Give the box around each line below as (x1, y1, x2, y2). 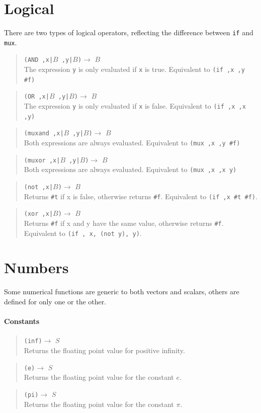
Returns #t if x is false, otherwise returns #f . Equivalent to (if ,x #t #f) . (24, 191, 257, 201)
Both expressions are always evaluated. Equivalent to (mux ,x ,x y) (24, 164, 237, 175)
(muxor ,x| (24, 156, 60, 164)
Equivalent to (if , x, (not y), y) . (24, 227, 142, 238)
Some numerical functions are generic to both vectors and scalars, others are (4, 286, 239, 297)
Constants (4, 316, 40, 326)
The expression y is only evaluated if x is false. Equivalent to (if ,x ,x (24, 101, 246, 111)
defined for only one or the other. (4, 296, 107, 306)
